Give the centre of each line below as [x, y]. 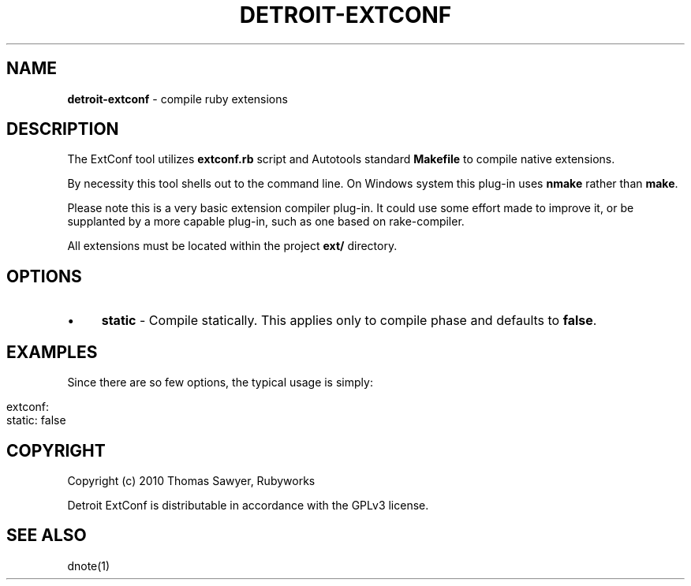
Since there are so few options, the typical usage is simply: [220, 383]
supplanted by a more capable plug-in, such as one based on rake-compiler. [266, 222]
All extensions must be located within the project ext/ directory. [232, 246]
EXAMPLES [52, 352]
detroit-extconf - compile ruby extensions [177, 99]
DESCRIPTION [63, 129]
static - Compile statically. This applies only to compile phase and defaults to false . [349, 321]
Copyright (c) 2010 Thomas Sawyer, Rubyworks [191, 480]
